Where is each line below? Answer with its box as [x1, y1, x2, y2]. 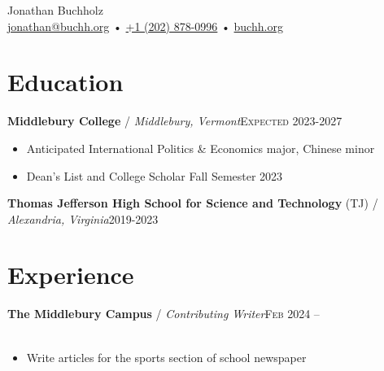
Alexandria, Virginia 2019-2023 [7, 210, 159, 227]
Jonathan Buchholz [7, 2, 103, 18]
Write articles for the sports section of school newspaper [26, 348, 307, 365]
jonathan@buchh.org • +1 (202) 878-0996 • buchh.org [7, 17, 283, 34]
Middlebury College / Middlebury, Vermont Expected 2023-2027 [7, 112, 343, 129]
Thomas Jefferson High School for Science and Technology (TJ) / [7, 194, 378, 212]
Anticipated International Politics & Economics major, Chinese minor [26, 139, 375, 156]
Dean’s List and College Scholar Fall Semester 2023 [26, 167, 283, 184]
